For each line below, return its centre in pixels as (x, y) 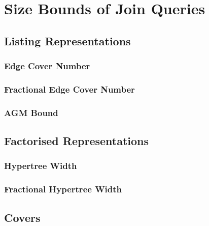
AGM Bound (31, 112)
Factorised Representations (77, 141)
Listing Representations (67, 40)
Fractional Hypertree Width (63, 189)
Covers (22, 217)
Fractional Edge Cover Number (69, 89)
